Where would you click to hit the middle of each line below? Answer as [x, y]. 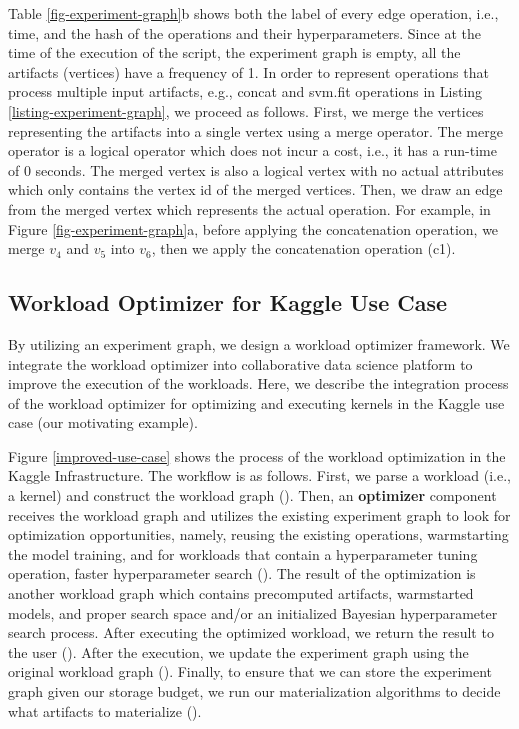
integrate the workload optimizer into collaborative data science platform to [240, 363]
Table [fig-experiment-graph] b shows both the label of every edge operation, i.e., [253, 13]
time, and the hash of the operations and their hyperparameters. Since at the [244, 32]
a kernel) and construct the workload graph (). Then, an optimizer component [252, 495]
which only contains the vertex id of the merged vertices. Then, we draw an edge [255, 189]
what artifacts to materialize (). [105, 710]
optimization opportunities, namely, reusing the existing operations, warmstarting [258, 534]
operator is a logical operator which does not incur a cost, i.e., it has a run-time [252, 150]
